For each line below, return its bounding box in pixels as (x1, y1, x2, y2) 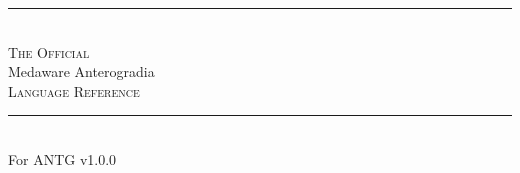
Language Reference (8, 80, 140, 101)
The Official (8, 41, 90, 62)
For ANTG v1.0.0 (8, 148, 117, 169)
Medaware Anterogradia (8, 61, 155, 82)
